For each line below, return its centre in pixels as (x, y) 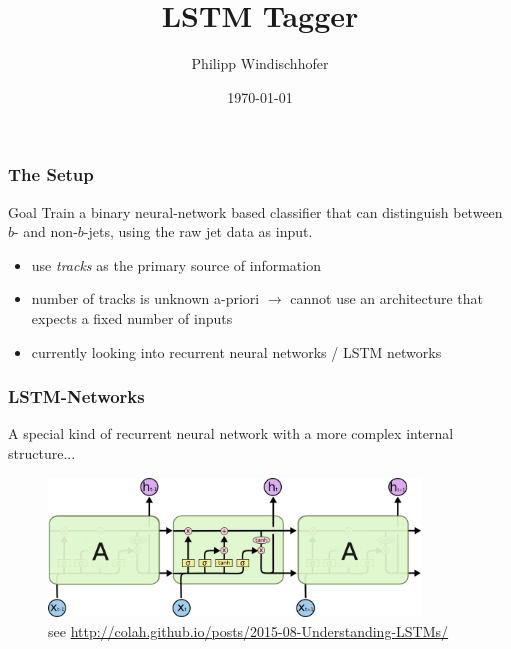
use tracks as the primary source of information (176, 264)
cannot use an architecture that (386, 298)
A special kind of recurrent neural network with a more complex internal (231, 433)
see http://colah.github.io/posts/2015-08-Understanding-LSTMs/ (248, 631)
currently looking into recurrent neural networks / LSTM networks (236, 351)
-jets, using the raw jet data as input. (198, 231)
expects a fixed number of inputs (132, 317)
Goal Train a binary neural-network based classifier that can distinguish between (255, 211)
